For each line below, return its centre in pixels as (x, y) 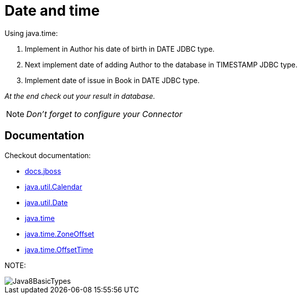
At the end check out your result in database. (80, 96)
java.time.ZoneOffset (60, 234)
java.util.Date (46, 202)
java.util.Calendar (54, 187)
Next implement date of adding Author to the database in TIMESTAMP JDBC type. (161, 64)
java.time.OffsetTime (59, 249)
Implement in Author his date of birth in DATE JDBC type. (120, 49)
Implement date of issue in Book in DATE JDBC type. (112, 80)
